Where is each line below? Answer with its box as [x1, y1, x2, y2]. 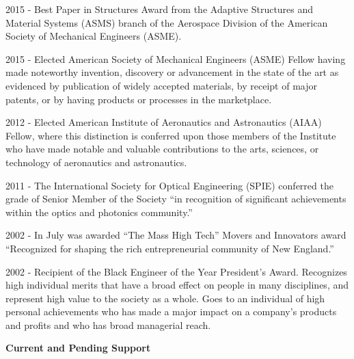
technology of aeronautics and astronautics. [5, 155, 187, 169]
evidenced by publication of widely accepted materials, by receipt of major [5, 78, 317, 92]
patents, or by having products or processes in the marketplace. [5, 92, 272, 106]
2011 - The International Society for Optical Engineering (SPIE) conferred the [5, 178, 333, 192]
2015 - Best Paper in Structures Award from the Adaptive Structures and [5, 2, 314, 16]
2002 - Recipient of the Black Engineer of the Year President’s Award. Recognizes [5, 264, 347, 278]
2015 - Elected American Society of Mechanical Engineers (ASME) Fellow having [5, 51, 346, 66]
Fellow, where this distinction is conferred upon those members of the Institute [5, 128, 336, 142]
